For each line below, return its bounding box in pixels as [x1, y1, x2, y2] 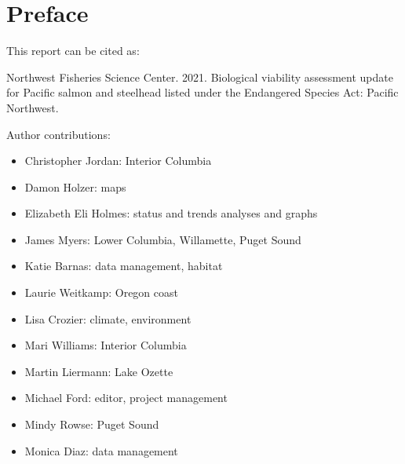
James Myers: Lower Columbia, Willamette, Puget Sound [24, 231, 301, 247]
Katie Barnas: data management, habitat [24, 258, 223, 274]
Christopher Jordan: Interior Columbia [24, 152, 212, 169]
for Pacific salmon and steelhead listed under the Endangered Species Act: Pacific [6, 84, 399, 100]
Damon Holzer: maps [24, 178, 126, 195]
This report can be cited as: [6, 42, 140, 59]
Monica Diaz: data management [24, 442, 178, 459]
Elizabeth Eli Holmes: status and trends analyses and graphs [24, 205, 318, 221]
